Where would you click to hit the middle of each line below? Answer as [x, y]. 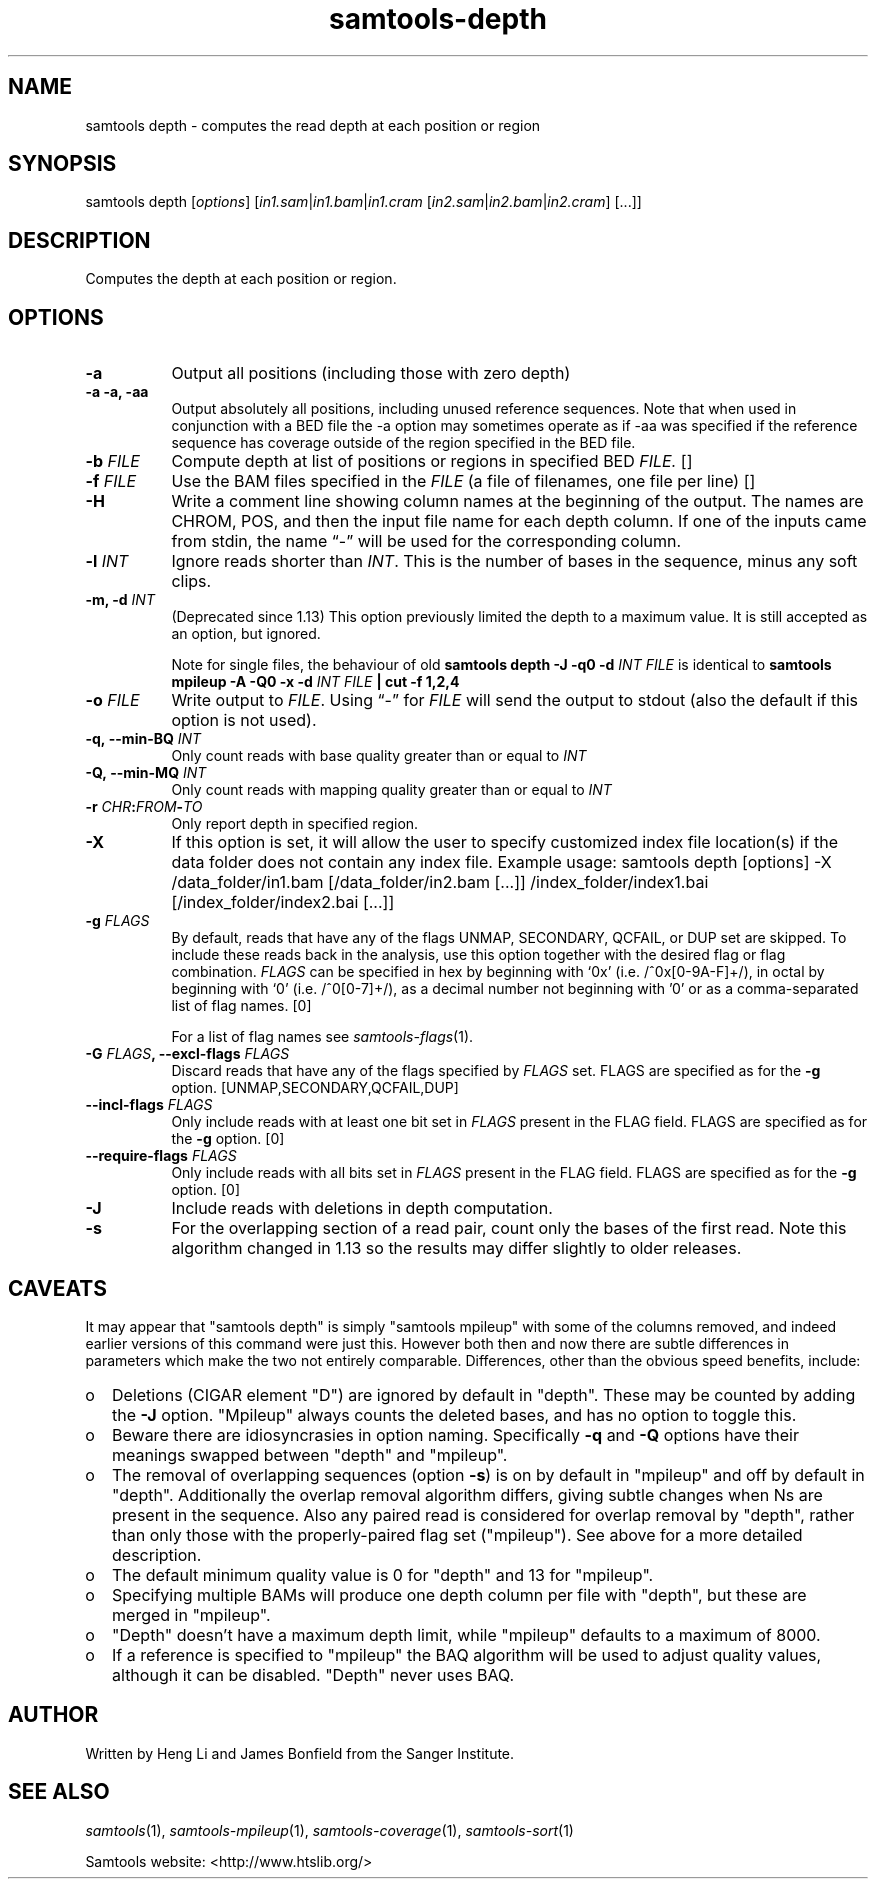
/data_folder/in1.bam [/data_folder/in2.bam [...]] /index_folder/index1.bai [440, 882]
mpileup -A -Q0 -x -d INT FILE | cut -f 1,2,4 [315, 682]
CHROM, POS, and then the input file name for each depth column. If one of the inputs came [519, 521]
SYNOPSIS [62, 164]
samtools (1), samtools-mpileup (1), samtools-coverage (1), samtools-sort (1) [329, 1830]
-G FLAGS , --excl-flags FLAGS [187, 1054]
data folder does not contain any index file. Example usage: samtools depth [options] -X [501, 862]
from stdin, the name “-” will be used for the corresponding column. [426, 541]
